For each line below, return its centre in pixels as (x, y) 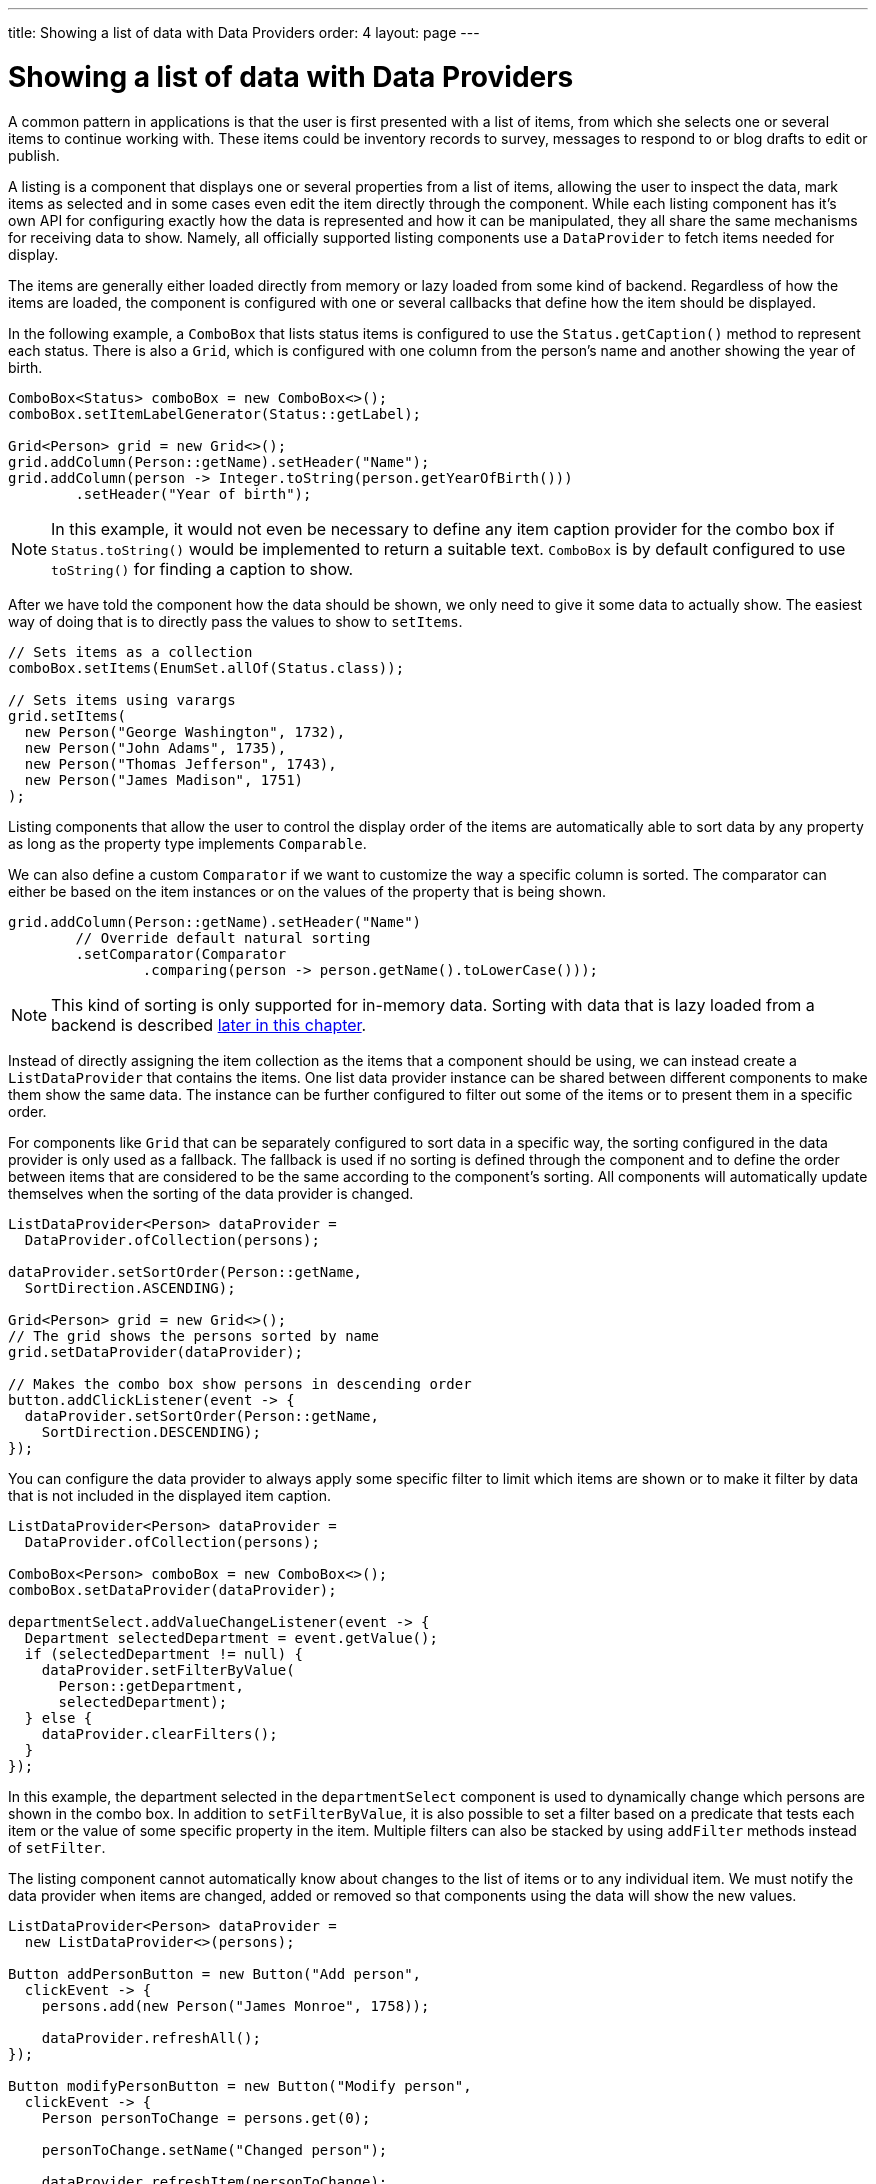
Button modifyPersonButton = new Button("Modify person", (240, 2085)
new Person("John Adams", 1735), (155, 747)
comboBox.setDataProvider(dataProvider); (172, 1589)
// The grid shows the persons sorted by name (193, 1335)
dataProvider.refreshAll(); (151, 2037)
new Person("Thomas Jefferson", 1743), (180, 763)
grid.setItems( (67, 715)
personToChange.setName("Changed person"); (214, 2149)
